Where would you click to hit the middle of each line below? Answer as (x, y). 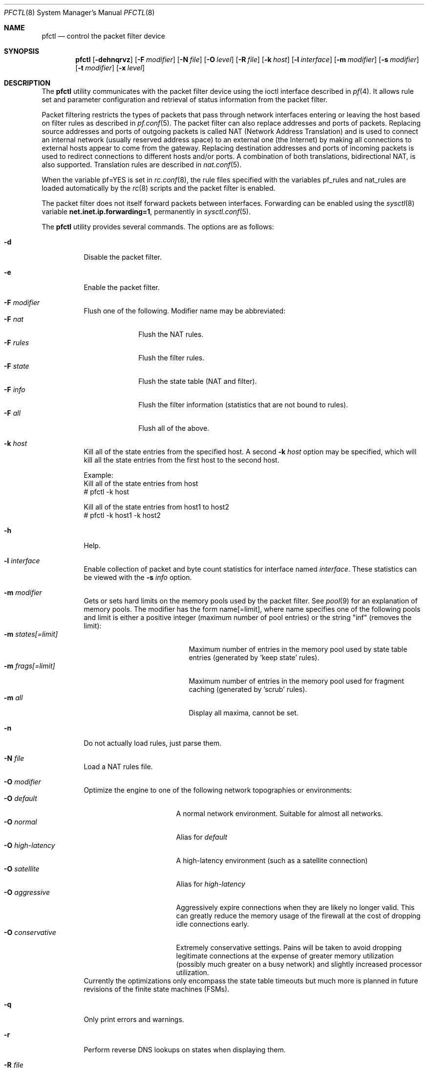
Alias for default (202, 837)
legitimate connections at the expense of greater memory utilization (285, 956)
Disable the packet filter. (123, 257)
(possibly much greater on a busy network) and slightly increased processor (299, 964)
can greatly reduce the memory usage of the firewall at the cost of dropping (298, 916)
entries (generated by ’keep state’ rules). (254, 657)
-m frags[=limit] (30, 666)
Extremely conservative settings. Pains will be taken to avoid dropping (289, 947)
